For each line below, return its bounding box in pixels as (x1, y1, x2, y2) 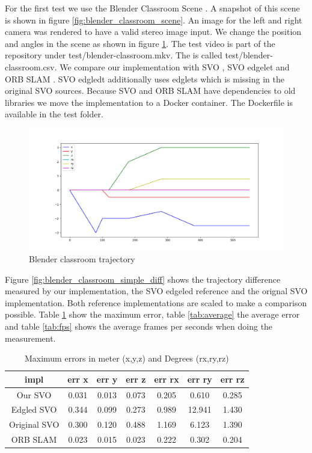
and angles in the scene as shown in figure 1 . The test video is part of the (5, 37, 275, 49)
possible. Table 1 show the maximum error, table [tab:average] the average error (5, 308, 300, 321)
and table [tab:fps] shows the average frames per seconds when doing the (5, 319, 273, 332)
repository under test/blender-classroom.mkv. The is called (5, 49, 222, 61)
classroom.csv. (5, 60, 57, 73)
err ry (187, 372, 212, 385)
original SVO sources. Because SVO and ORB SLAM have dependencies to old (5, 84, 296, 97)
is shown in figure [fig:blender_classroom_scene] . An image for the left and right (5, 13, 302, 26)
